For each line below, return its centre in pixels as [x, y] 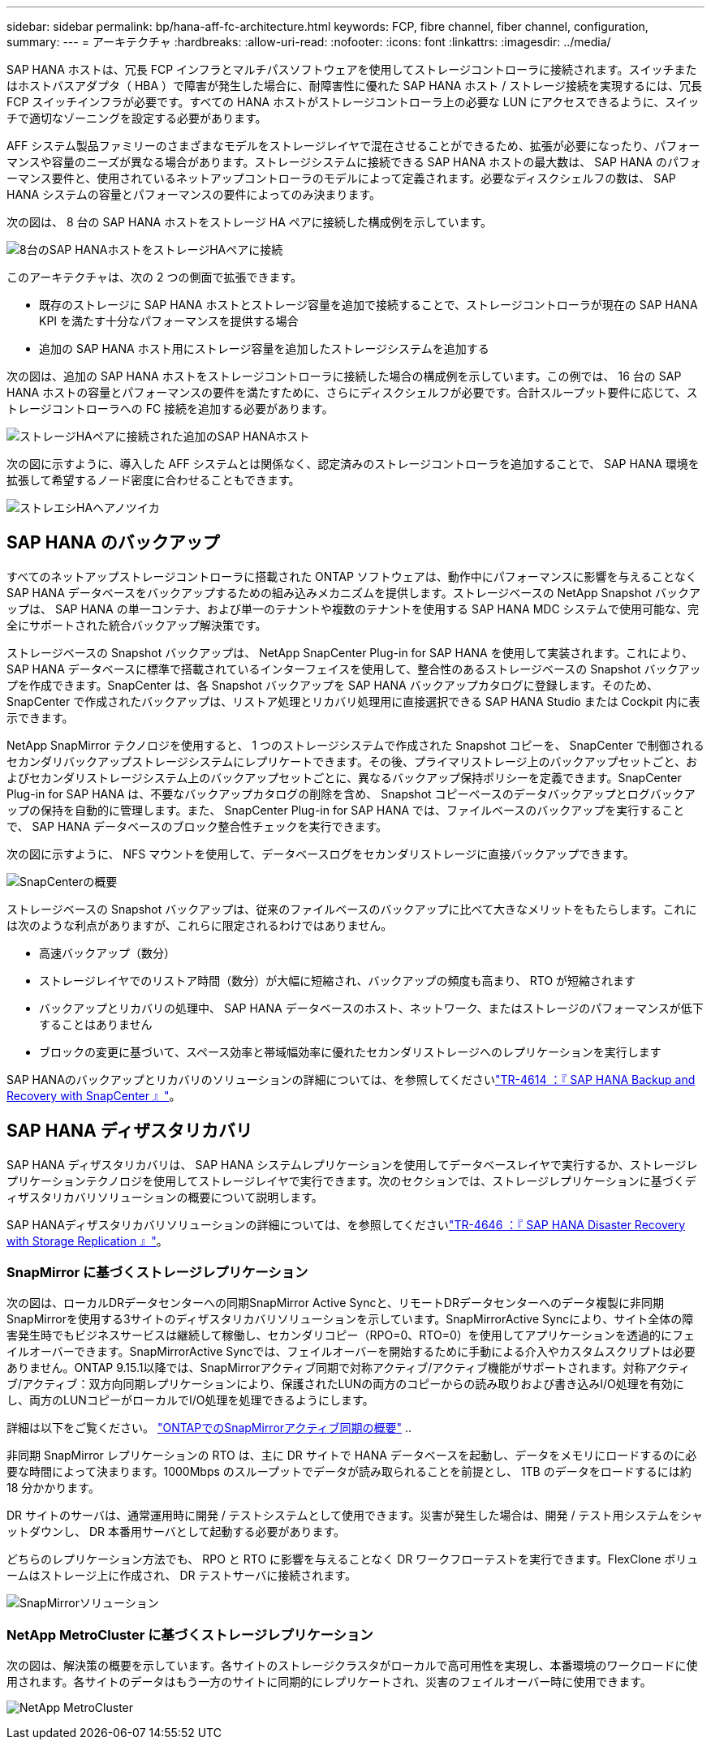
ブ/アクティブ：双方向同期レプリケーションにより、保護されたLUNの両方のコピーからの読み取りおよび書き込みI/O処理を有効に [345, 1384]
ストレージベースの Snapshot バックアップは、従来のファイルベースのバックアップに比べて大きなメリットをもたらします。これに [352, 909]
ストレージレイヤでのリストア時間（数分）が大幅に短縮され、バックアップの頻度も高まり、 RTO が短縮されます [338, 980]
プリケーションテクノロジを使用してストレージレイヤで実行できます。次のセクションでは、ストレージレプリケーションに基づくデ [351, 1180]
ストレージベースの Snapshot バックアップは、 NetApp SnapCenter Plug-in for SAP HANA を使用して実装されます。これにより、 [350, 652]
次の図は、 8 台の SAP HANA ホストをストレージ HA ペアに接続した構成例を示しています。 [250, 222]
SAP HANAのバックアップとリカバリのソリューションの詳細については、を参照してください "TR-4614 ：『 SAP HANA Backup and [351, 1079]
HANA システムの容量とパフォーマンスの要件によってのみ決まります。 [194, 194]
